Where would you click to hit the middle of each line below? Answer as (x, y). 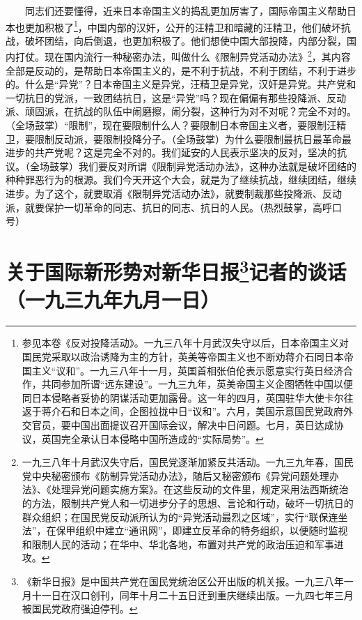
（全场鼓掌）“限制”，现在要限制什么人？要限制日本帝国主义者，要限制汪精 (176, 125)
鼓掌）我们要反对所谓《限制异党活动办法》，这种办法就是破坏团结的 (203, 166)
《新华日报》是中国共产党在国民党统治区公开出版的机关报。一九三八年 (183, 581)
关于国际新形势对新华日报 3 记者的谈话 (176, 270)
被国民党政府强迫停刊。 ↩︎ (80, 608)
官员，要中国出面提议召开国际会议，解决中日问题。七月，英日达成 (183, 425)
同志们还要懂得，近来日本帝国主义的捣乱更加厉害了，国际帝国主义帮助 (186, 10)
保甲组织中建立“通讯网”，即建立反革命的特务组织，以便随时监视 (202, 530)
